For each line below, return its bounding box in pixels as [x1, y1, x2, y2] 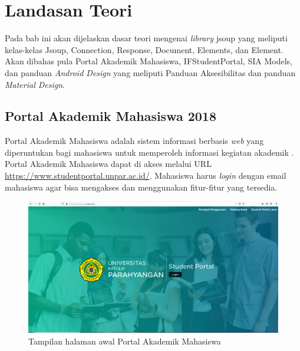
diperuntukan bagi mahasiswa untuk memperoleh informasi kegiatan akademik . [5, 146, 294, 158]
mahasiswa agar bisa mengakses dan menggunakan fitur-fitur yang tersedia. [5, 181, 278, 193]
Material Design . [5, 78, 65, 90]
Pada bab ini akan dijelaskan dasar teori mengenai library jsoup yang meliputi [5, 32, 288, 44]
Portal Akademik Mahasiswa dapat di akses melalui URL [5, 158, 212, 170]
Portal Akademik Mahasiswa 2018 [5, 107, 217, 125]
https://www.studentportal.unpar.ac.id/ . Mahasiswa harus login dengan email [5, 169, 286, 182]
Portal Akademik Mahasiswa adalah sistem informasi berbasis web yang [5, 135, 264, 147]
